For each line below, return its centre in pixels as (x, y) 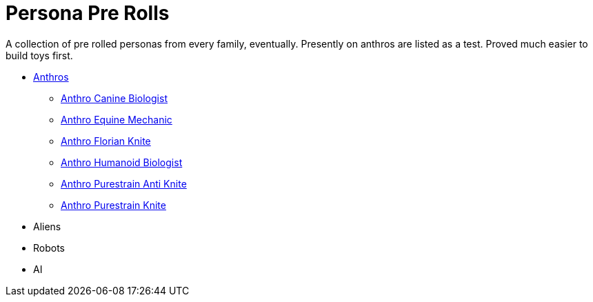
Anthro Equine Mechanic (117, 119)
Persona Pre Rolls (88, 13)
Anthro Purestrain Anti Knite (124, 183)
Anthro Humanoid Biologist (122, 162)
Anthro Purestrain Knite (113, 205)
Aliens (47, 226)
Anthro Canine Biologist (114, 98)
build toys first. (39, 55)
